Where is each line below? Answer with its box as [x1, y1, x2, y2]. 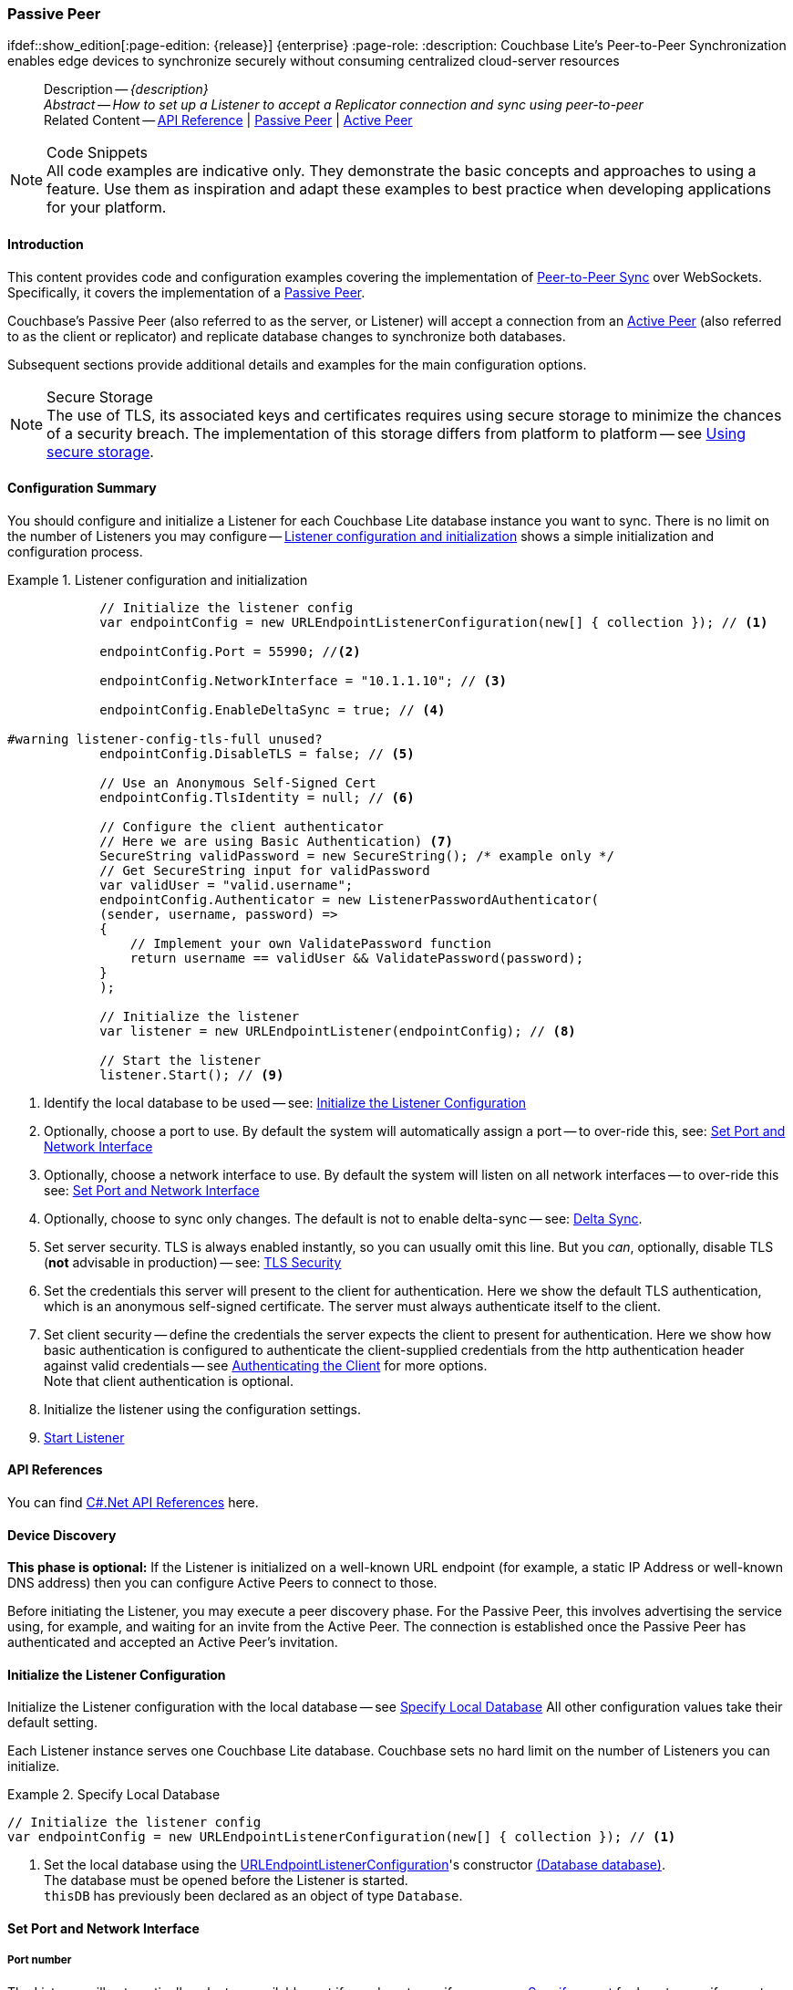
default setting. [7, 1714, 98, 1731]
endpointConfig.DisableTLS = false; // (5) [99, 745, 415, 761]
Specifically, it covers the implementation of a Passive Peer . [7, 284, 366, 300]
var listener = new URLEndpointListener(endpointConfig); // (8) [99, 1023, 576, 1038]
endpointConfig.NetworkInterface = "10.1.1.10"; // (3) [99, 672, 507, 688]
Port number [7, 1954, 72, 1967]
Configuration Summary [7, 480, 157, 496]
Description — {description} [44, 81, 209, 98]
